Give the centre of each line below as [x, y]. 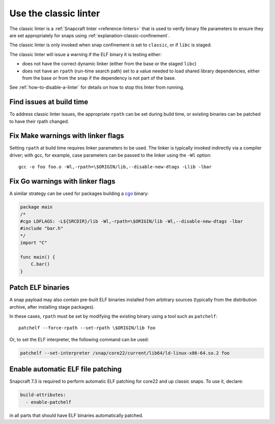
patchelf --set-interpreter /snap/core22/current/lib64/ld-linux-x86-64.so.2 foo [125, 353]
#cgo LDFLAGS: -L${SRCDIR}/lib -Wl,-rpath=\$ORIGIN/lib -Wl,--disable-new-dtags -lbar [132, 221]
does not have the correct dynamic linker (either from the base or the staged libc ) [109, 64]
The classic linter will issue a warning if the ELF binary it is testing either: [86, 54]
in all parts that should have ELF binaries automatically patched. [76, 415]
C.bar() [40, 264]
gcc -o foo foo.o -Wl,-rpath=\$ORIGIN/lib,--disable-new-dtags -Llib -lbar [115, 167]
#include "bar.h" [42, 229]
